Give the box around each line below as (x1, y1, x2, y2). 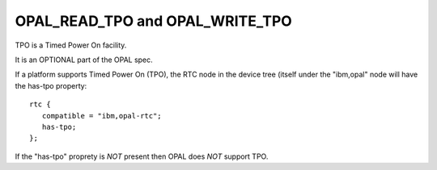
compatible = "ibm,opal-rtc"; (41, 111, 162, 120)
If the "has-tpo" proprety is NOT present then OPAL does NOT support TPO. (15, 151, 269, 161)
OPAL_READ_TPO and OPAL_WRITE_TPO (15, 12, 293, 30)
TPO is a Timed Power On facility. (15, 40, 127, 50)
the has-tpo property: (15, 81, 87, 90)
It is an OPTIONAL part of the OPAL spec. (15, 55, 153, 64)
